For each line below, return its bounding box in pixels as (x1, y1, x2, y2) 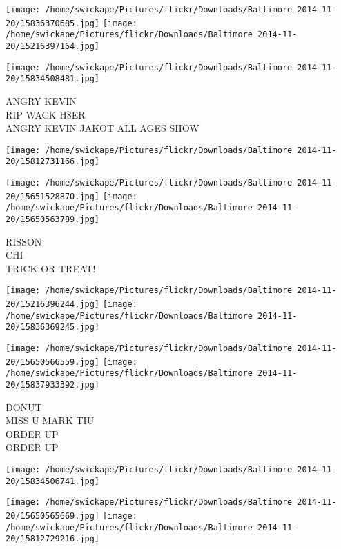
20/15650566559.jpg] (6, 357, 100, 367)
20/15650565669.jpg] (6, 511, 100, 521)
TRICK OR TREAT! (6, 261, 96, 275)
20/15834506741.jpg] (6, 476, 100, 486)
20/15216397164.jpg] (6, 41, 100, 51)
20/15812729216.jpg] (6, 534, 100, 544)
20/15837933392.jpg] (6, 380, 100, 390)
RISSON (6, 234, 42, 248)
